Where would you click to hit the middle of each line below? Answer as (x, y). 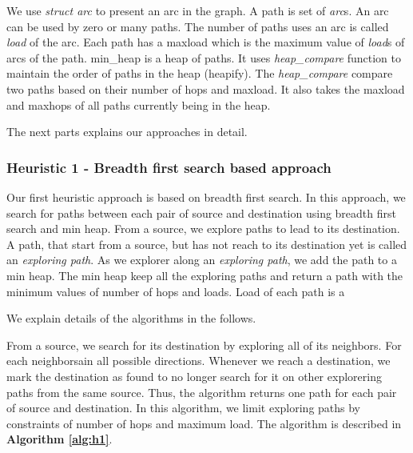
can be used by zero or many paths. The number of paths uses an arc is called (198, 26)
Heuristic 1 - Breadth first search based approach (169, 167)
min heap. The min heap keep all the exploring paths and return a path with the (205, 275)
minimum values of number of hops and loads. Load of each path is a (176, 291)
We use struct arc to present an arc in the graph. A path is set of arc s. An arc (198, 10)
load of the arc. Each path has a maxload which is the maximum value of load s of (206, 42)
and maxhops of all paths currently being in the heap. (139, 104)
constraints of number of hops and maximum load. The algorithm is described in (204, 423)
